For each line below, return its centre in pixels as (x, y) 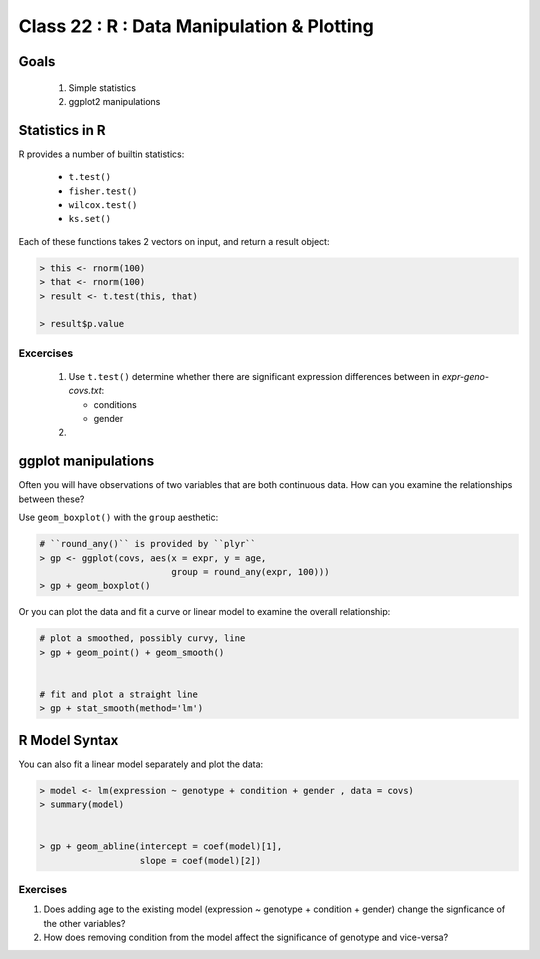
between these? (51, 499)
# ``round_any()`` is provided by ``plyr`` (148, 544)
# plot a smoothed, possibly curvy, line (142, 638)
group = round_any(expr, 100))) (250, 571)
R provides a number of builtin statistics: (101, 154)
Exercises (43, 890)
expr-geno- (465, 376)
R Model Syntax (68, 740)
